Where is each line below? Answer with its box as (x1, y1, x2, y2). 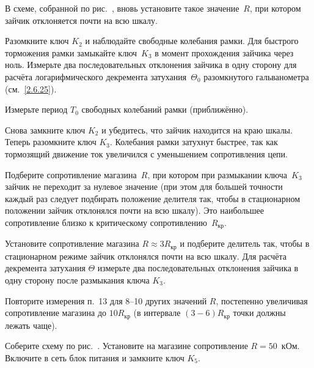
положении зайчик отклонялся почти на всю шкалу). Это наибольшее (5, 204, 264, 217)
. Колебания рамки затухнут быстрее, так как (110, 135, 278, 148)
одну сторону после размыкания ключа (5, 274, 150, 286)
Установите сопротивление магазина (5, 237, 139, 250)
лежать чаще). (5, 318, 57, 331)
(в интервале (133, 306, 181, 319)
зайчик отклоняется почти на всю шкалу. (5, 13, 158, 26)
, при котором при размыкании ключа (147, 168, 288, 181)
